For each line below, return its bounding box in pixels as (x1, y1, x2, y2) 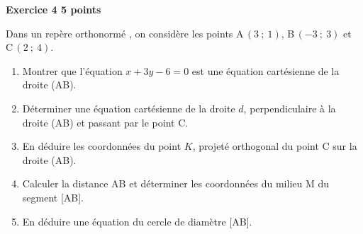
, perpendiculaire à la (243, 100, 336, 115)
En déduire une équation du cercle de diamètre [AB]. (22, 213, 252, 228)
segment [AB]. (22, 189, 84, 204)
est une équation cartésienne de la (191, 63, 340, 78)
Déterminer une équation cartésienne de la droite (22, 100, 235, 115)
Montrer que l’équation (22, 63, 123, 78)
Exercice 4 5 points (6, 2, 101, 16)
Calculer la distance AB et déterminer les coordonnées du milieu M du (22, 176, 330, 191)
